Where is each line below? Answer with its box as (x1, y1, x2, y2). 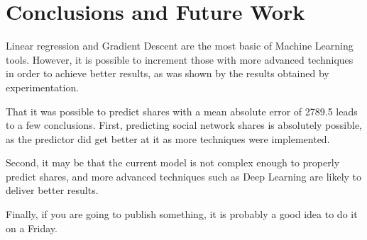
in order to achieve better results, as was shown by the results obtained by (6, 66, 329, 81)
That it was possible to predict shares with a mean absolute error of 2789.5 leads (6, 103, 358, 118)
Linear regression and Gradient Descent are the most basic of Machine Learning (6, 38, 354, 53)
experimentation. (6, 79, 80, 94)
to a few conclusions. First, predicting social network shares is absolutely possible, (6, 118, 362, 132)
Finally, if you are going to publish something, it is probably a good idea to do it (6, 207, 358, 222)
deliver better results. (6, 183, 99, 198)
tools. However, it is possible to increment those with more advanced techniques (6, 52, 354, 67)
